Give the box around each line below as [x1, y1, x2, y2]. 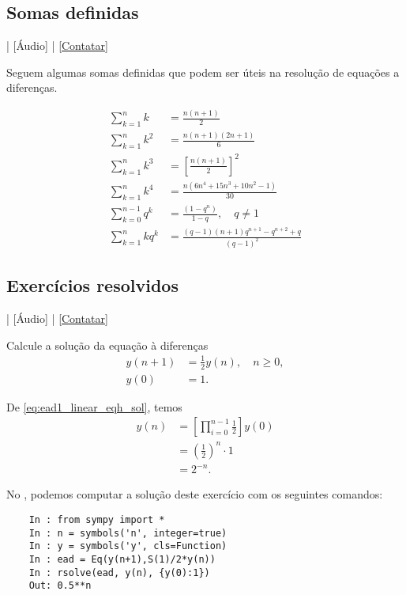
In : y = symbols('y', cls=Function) [28, 540, 227, 552]
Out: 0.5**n [28, 580, 92, 592]
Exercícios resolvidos [6, 273, 179, 297]
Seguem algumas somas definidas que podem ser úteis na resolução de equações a [6, 63, 400, 80]
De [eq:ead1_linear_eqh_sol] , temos [6, 398, 182, 415]
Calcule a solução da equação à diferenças [6, 336, 209, 353]
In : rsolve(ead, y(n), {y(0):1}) [28, 567, 210, 578]
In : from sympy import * [28, 514, 165, 526]
